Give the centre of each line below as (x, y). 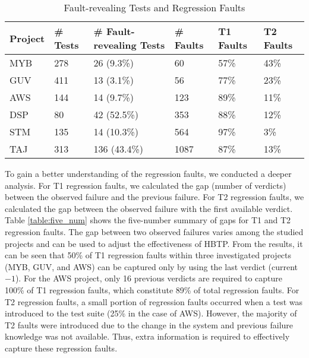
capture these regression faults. (61, 348)
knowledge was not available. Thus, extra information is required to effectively (147, 336)
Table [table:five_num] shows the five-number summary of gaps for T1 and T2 (148, 220)
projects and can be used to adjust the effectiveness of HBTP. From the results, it (154, 243)
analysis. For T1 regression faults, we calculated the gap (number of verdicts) (146, 185)
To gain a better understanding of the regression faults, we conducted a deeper (148, 173)
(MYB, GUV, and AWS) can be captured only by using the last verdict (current (151, 266)
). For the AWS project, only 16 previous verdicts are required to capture (149, 278)
